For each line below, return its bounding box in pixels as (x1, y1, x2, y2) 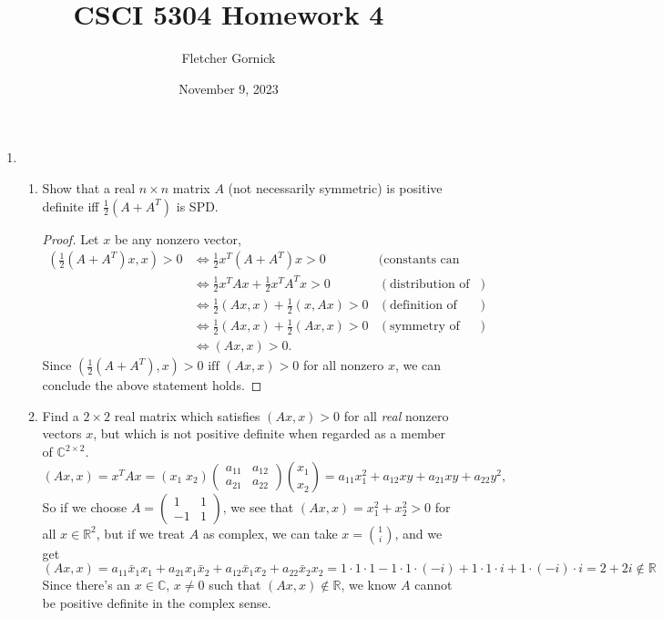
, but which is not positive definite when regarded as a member (93, 424, 446, 443)
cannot (414, 575, 453, 594)
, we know (341, 575, 397, 594)
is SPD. (176, 196, 219, 215)
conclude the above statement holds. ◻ (42, 376, 262, 395)
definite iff (42, 196, 99, 215)
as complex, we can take (202, 523, 338, 542)
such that (209, 575, 261, 594)
